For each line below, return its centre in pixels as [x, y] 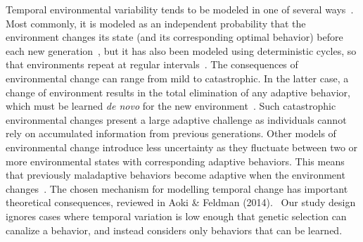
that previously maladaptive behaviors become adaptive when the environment [176, 175]
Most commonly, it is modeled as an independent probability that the [156, 23]
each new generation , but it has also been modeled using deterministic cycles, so [181, 50]
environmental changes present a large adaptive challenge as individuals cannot [176, 119]
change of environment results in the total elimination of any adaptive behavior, [178, 92]
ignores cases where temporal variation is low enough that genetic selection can [176, 216]
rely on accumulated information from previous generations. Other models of [171, 133]
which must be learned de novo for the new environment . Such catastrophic [171, 106]
